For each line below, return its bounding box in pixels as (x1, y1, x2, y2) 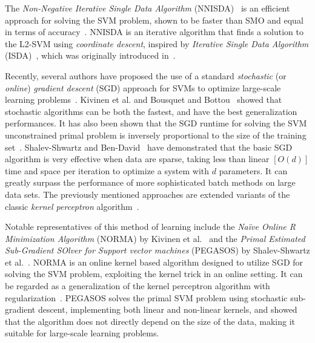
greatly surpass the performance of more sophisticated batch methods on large (5, 176, 296, 189)
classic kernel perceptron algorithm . (5, 200, 139, 212)
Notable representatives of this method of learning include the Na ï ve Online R (5, 220, 296, 233)
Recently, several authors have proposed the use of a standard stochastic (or (5, 69, 287, 82)
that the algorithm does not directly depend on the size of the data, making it (5, 315, 295, 327)
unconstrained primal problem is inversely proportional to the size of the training (5, 128, 307, 141)
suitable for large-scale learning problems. (5, 327, 159, 339)
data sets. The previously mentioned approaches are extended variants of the (5, 188, 290, 200)
